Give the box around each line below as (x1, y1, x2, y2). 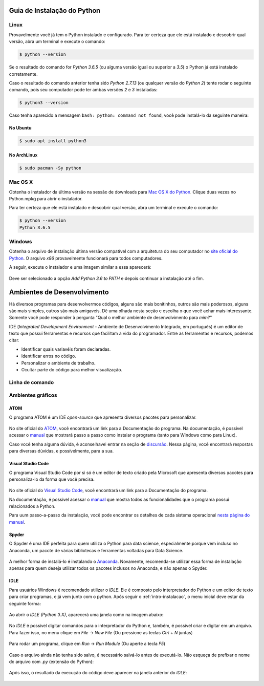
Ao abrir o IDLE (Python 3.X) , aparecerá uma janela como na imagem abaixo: (9, 611, 164, 618)
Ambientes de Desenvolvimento (9, 288, 109, 297)
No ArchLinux (9, 152, 38, 158)
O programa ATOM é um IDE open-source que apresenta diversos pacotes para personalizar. (9, 414, 197, 420)
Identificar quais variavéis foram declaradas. (21, 346, 111, 352)
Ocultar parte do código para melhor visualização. (21, 367, 122, 373)
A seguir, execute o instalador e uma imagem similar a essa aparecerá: (9, 264, 152, 270)
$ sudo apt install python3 (19, 138, 87, 144)
